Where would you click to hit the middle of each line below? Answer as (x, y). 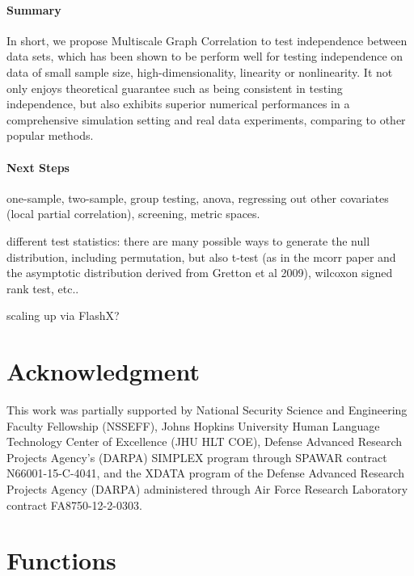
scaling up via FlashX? (63, 315)
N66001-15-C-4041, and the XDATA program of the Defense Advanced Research (205, 473)
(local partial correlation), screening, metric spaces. (133, 214)
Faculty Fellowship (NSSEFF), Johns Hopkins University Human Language (193, 425)
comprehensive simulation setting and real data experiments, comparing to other (206, 119)
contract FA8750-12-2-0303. (74, 505)
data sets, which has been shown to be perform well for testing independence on (205, 56)
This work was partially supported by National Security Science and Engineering (207, 410)
